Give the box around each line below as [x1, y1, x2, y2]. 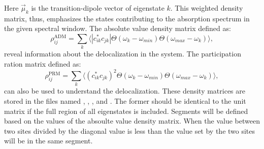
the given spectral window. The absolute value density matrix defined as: [4, 23, 231, 34]
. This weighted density [170, 3, 243, 13]
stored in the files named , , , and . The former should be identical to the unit [4, 95, 246, 106]
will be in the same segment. [4, 135, 93, 146]
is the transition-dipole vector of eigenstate [31, 3, 164, 13]
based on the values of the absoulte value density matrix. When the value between [4, 115, 260, 126]
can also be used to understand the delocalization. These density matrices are [4, 85, 245, 96]
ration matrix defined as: [4, 58, 81, 69]
